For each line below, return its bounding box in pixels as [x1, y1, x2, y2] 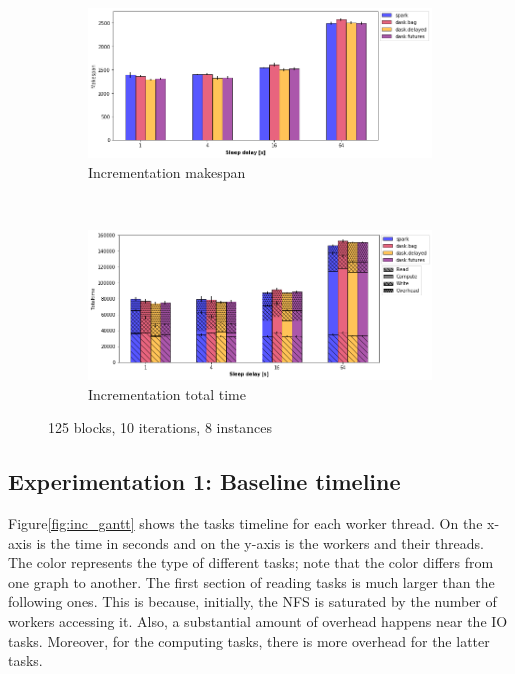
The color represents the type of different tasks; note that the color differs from [8, 552, 494, 573]
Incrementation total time [88, 383, 246, 404]
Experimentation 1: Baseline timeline [8, 466, 401, 497]
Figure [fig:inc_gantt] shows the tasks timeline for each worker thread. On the [8, 513, 483, 533]
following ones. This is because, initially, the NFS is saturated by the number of [8, 591, 497, 612]
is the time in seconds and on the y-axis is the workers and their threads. [36, 532, 484, 553]
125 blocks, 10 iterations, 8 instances [48, 417, 272, 438]
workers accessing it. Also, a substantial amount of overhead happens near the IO [8, 610, 508, 631]
